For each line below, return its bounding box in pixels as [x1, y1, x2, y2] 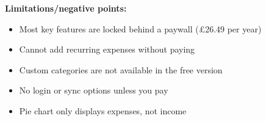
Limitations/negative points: [5, 2, 127, 14]
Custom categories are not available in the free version [19, 63, 223, 76]
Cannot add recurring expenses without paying [19, 43, 195, 56]
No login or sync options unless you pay [19, 84, 168, 97]
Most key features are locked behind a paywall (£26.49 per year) [19, 22, 262, 35]
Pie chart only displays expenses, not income [19, 104, 187, 117]
